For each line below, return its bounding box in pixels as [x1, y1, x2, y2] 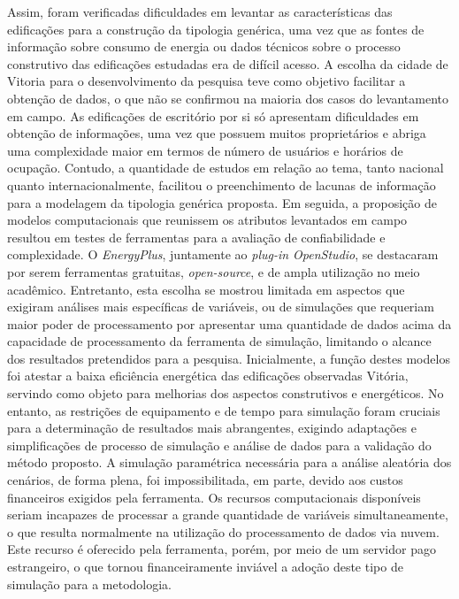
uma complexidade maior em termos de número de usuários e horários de [7, 141, 403, 159]
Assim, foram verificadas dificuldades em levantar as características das [7, 3, 393, 20]
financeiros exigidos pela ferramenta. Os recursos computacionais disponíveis [7, 488, 421, 506]
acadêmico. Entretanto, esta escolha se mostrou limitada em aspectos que [7, 280, 405, 298]
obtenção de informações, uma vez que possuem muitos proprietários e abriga [7, 124, 426, 142]
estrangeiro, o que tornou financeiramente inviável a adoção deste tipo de [7, 557, 403, 575]
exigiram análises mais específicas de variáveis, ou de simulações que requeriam [7, 297, 434, 316]
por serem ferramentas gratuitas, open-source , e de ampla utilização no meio [7, 262, 420, 280]
